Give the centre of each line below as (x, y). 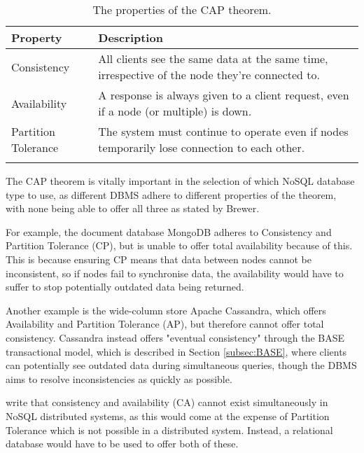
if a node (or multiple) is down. (175, 111)
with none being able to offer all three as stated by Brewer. (133, 208)
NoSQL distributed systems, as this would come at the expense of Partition (168, 416)
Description (131, 37)
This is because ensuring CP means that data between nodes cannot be (159, 259)
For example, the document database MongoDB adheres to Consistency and (169, 231)
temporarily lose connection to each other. (202, 147)
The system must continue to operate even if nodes (223, 131)
